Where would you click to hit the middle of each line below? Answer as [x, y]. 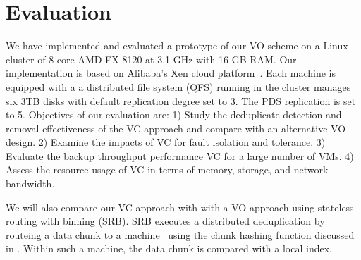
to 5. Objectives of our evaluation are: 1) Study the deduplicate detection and [174, 114]
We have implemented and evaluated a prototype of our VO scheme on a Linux [177, 45]
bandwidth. [30, 184]
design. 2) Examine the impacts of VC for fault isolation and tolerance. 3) [166, 142]
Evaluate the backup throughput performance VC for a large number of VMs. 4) [180, 155]
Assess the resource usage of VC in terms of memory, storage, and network [167, 169]
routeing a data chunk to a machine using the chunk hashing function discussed [180, 234]
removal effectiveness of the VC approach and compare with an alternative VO [176, 128]
